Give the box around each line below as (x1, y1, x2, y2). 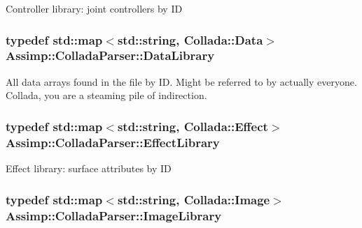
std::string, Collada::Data (117, 31, 263, 48)
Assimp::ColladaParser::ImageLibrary (6, 206, 222, 224)
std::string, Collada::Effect (117, 117, 268, 135)
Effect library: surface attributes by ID (6, 161, 172, 176)
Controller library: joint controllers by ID (6, 1, 183, 15)
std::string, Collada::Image (117, 190, 270, 208)
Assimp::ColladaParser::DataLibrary (6, 47, 215, 64)
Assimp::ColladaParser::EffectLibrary (6, 133, 220, 151)
